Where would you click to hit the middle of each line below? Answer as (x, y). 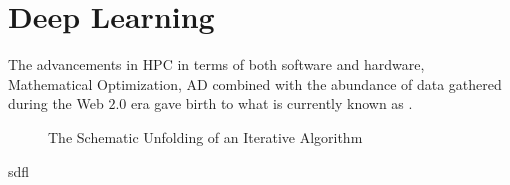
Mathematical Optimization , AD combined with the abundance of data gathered (255, 83)
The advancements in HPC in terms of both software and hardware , (216, 64)
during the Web (56, 103)
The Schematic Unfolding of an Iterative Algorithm (205, 136)
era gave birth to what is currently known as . (271, 103)
